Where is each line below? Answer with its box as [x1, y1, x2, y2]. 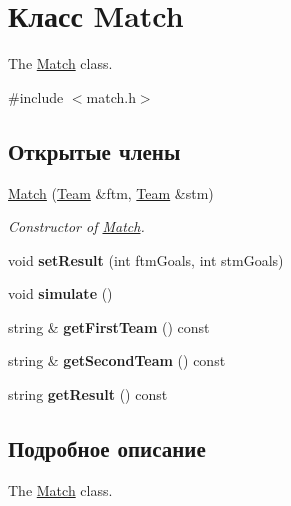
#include [8, 86, 64, 107]
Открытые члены [8, 135, 181, 166]
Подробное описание [8, 433, 206, 464]
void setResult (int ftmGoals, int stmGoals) [8, 249, 284, 270]
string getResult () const [8, 384, 168, 405]
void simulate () [8, 283, 113, 304]
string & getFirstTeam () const [8, 316, 210, 337]
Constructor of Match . [8, 216, 145, 237]
